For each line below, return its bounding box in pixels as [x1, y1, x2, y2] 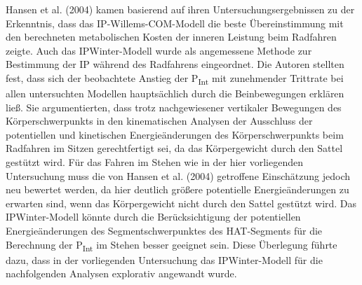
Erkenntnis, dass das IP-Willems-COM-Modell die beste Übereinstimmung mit [6, 15, 344, 30]
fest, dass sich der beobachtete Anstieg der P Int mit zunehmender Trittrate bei [6, 70, 344, 87]
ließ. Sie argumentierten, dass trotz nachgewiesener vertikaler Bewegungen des [6, 99, 342, 114]
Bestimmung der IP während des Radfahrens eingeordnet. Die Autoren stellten [6, 57, 344, 71]
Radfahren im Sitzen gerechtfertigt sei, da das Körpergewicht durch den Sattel [6, 141, 343, 155]
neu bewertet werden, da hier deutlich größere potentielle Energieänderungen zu [6, 182, 349, 197]
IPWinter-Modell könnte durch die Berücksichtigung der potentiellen [6, 209, 301, 224]
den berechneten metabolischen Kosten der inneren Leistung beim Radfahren [6, 29, 337, 44]
